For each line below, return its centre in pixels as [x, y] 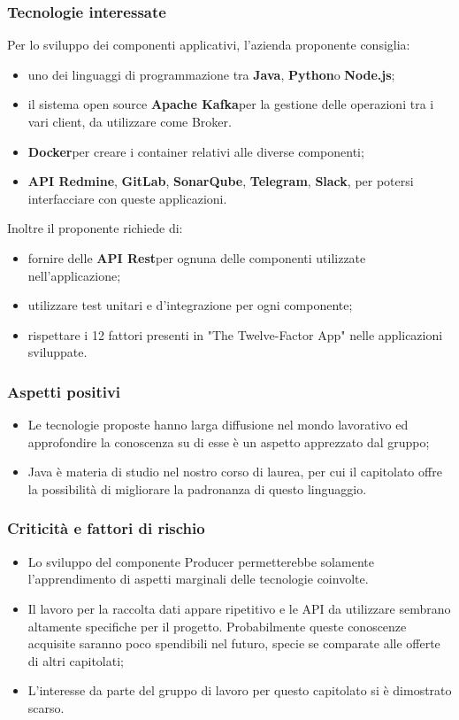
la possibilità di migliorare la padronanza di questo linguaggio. [197, 488]
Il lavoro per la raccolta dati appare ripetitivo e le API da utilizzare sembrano [239, 608]
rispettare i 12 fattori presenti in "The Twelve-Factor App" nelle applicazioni [235, 334]
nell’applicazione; [74, 275]
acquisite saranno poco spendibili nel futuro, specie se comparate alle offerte [234, 643]
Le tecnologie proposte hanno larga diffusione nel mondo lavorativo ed [218, 425]
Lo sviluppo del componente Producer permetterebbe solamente [201, 561]
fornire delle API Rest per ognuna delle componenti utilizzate [197, 257]
